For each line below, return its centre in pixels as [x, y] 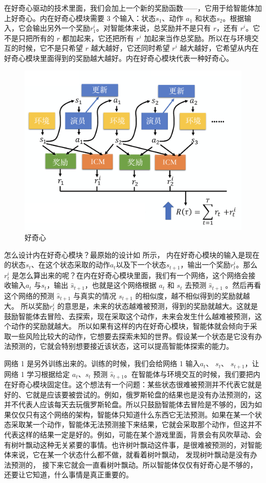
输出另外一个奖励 [61, 28]
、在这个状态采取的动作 [70, 265]
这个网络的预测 [29, 295]
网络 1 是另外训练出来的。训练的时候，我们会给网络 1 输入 [102, 363]
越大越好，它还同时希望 [130, 48]
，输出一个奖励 [205, 265]
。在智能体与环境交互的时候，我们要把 [189, 374]
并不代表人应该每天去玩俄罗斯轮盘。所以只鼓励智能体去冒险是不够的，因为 [129, 404]
